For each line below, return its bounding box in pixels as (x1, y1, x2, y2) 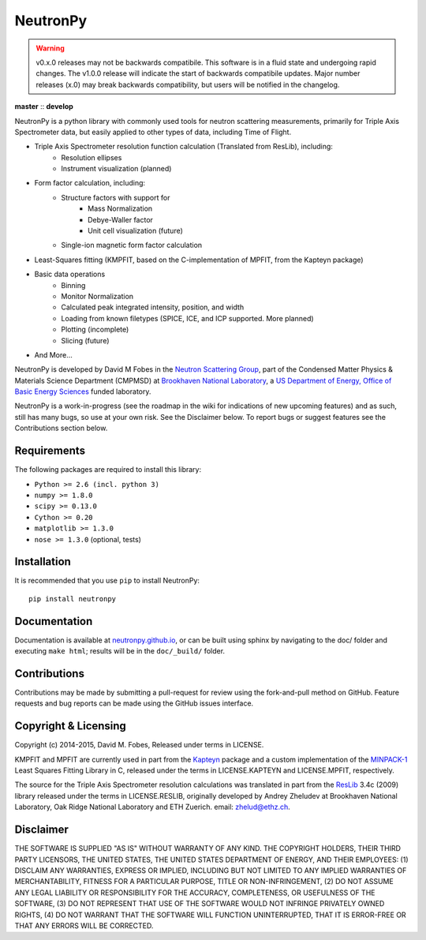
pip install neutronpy (28, 594, 117, 603)
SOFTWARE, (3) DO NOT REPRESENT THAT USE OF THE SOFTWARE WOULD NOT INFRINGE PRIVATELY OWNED (14, 899, 385, 908)
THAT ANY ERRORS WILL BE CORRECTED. (14, 920, 154, 931)
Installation (14, 555, 71, 568)
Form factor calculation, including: (34, 178, 146, 188)
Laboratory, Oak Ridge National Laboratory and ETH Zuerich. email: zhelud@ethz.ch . (14, 802, 291, 812)
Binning (61, 280, 86, 290)
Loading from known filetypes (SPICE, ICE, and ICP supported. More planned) (61, 313, 315, 323)
